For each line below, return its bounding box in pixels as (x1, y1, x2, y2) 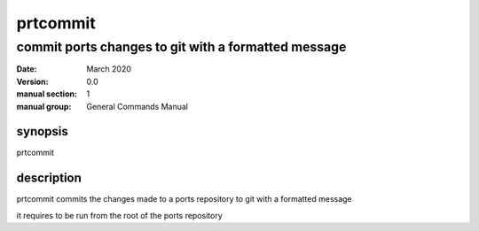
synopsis (16, 124, 68, 139)
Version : (16, 76, 49, 87)
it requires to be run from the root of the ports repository (16, 210, 224, 220)
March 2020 (86, 64, 132, 74)
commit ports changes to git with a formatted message (16, 39, 347, 55)
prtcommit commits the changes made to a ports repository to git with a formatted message (16, 194, 352, 204)
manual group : (16, 101, 72, 112)
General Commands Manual (86, 101, 188, 112)
